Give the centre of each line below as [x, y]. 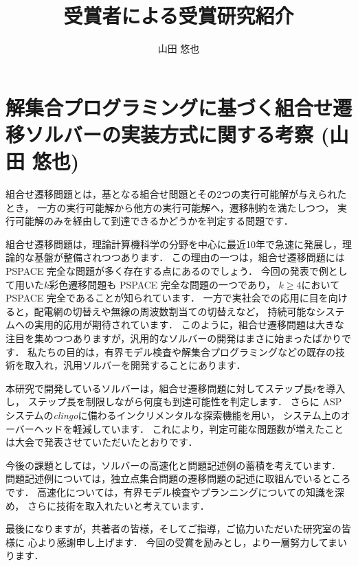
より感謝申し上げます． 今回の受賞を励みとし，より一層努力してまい [192, 542]
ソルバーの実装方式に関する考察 [169, 134]
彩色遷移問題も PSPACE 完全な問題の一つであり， [162, 284]
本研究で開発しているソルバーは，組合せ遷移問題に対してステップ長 [159, 388]
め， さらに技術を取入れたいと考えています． [108, 505]
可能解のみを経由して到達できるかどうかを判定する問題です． [154, 221]
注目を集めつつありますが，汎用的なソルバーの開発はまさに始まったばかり [174, 338]
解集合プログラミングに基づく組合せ [169, 107]
